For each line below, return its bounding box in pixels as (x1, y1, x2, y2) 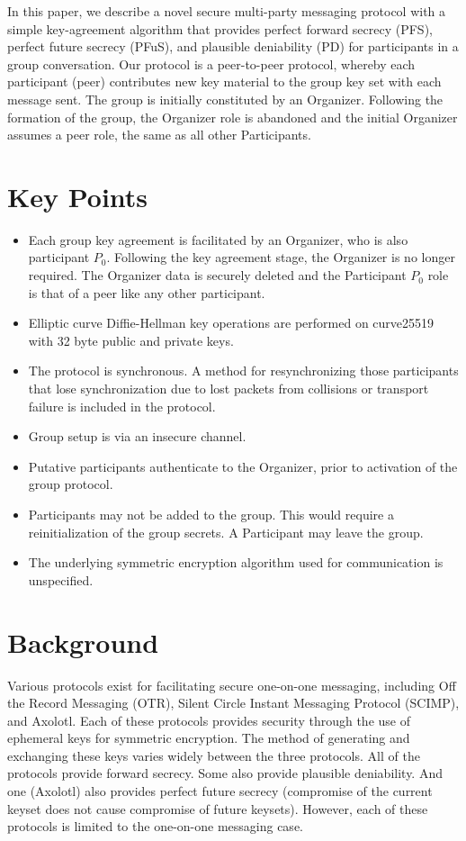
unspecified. (28, 570, 94, 589)
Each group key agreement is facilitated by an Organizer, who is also (28, 230, 408, 249)
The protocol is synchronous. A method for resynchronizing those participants (28, 361, 459, 380)
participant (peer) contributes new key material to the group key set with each (7, 72, 442, 91)
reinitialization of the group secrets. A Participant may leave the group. (28, 522, 424, 541)
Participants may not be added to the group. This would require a (28, 505, 394, 523)
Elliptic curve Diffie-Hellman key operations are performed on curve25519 (28, 313, 435, 332)
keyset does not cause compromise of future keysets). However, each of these (7, 799, 428, 818)
